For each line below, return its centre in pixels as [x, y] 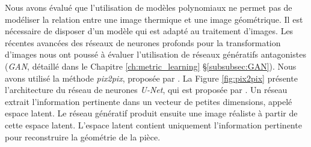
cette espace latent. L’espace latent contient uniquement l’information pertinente [153, 124]
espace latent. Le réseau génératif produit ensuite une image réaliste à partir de [151, 113]
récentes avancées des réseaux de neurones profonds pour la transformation [143, 42]
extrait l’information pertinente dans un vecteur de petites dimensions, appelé [149, 101]
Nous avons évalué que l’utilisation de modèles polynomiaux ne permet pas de [149, 7]
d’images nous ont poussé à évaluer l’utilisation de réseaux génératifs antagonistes [155, 54]
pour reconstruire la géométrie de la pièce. [83, 136]
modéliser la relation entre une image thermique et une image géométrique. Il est [154, 19]
